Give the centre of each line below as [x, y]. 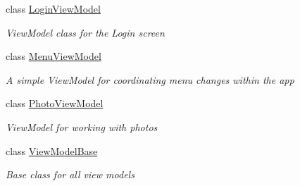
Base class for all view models [70, 174]
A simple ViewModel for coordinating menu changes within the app [150, 79]
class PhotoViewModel [55, 103]
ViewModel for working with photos [82, 126]
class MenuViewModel [54, 56]
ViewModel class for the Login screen [85, 32]
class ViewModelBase [52, 150]
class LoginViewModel [53, 8]
